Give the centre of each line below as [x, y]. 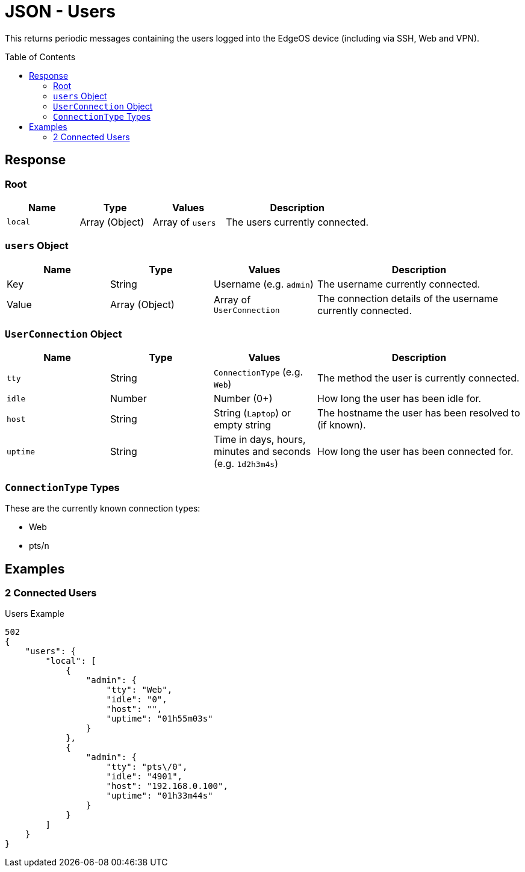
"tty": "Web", [139, 690]
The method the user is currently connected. [418, 378]
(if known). [342, 425]
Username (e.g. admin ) [264, 284]
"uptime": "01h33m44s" [160, 796]
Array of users [184, 222]
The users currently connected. [297, 222]
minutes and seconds [262, 452]
